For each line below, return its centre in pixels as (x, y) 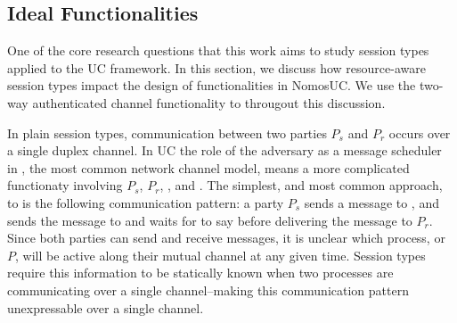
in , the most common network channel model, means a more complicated (208, 167)
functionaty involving (65, 185)
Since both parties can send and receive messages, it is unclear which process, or (226, 238)
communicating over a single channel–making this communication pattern (208, 290)
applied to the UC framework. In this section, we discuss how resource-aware (216, 67)
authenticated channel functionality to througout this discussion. (209, 102)
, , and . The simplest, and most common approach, (301, 185)
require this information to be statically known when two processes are (200, 273)
